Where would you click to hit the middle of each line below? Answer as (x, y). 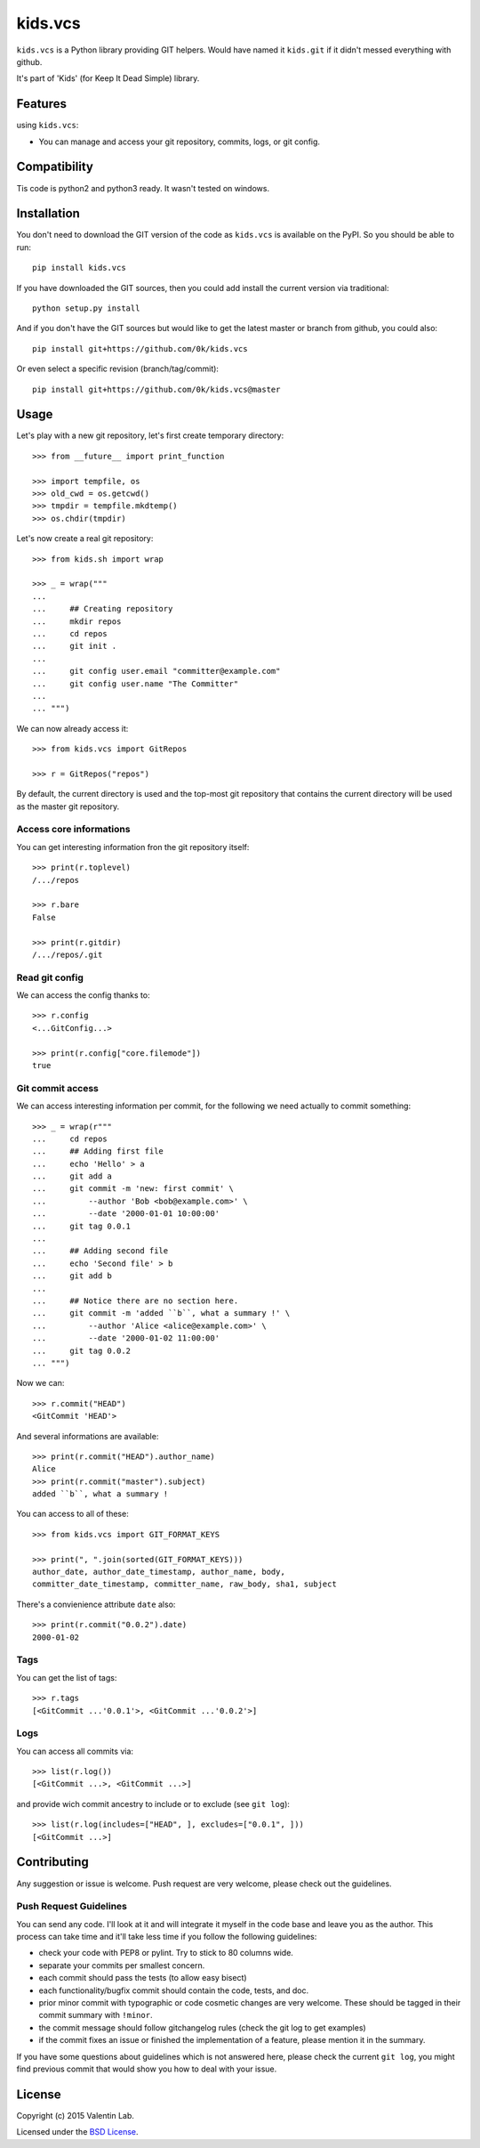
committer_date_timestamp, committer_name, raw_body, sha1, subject (184, 1584)
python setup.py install (86, 308)
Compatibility (55, 167)
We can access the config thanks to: (83, 995)
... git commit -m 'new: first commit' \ (133, 1189)
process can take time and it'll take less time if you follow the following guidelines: (167, 1937)
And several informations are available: (88, 1436)
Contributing (52, 1862)
